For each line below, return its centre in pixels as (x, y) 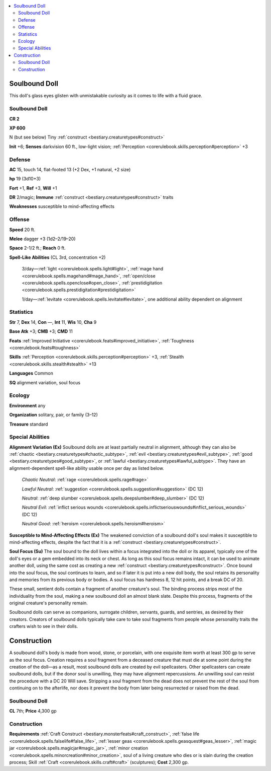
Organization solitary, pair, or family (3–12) (53, 415)
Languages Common (31, 373)
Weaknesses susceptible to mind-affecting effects (62, 206)
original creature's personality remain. (48, 603)
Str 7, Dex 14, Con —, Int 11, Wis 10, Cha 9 (53, 322)
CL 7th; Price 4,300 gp (33, 711)
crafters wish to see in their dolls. (44, 626)
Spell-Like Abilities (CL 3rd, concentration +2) (57, 257)
